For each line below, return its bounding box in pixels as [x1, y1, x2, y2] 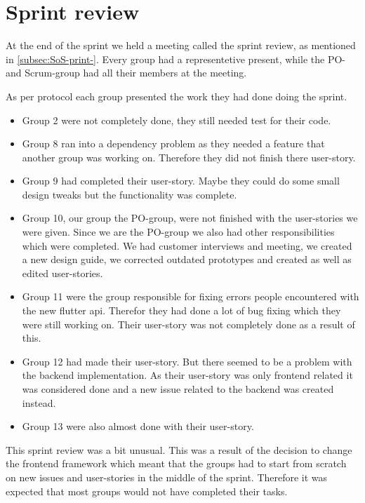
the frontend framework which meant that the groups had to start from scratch [6, 456, 347, 471]
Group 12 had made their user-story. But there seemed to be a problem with [22, 354, 352, 368]
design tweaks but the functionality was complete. [22, 187, 237, 201]
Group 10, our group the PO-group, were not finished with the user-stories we [22, 210, 358, 225]
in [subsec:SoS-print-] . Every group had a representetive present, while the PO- [6, 51, 345, 66]
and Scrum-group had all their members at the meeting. [6, 65, 247, 80]
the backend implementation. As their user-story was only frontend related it [22, 368, 353, 382]
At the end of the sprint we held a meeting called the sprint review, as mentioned [6, 38, 356, 53]
